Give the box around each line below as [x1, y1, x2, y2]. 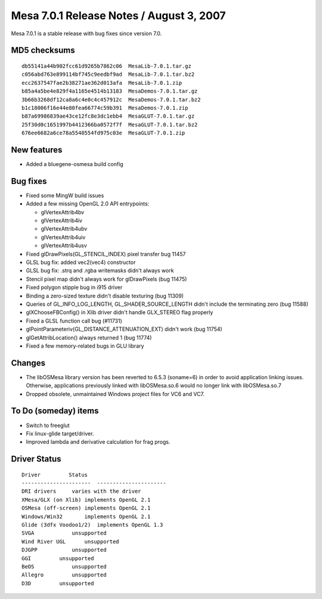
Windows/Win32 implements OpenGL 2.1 [21, 513, 151, 520]
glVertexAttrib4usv [41, 242, 88, 249]
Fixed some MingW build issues [26, 192, 104, 199]
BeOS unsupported [21, 563, 107, 570]
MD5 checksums [11, 45, 76, 56]
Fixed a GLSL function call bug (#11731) [26, 317, 122, 324]
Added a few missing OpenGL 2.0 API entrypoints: [26, 200, 150, 207]
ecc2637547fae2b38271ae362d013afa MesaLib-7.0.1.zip [21, 79, 182, 86]
